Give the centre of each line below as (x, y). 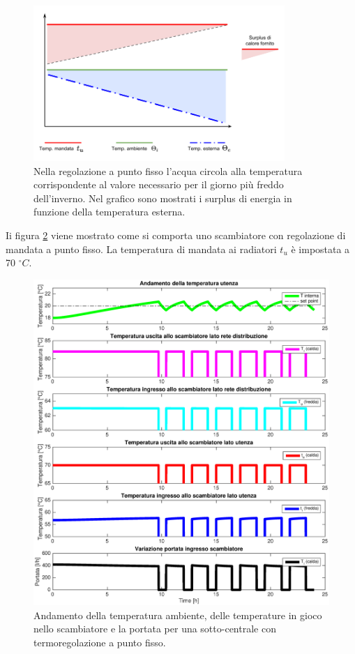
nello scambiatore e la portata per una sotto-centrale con (155, 629)
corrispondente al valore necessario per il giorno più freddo (159, 184)
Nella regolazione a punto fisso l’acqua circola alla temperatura (168, 170)
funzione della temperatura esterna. (109, 212)
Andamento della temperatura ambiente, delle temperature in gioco (178, 615)
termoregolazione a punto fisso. (100, 642)
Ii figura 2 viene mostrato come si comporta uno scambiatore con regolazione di (176, 235)
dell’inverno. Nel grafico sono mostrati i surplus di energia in (163, 198)
